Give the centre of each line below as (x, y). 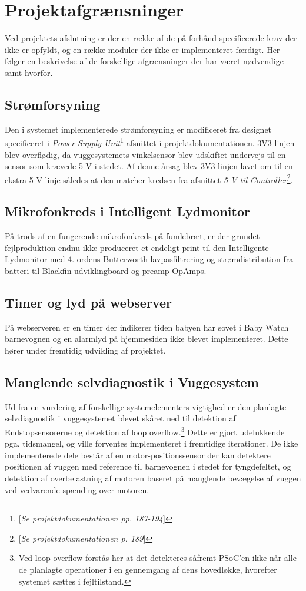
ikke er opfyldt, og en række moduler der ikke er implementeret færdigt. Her (142, 49)
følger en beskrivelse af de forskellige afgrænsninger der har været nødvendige (144, 61)
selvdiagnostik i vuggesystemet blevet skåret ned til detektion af (120, 418)
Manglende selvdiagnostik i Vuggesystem (132, 382)
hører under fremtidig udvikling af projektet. (85, 350)
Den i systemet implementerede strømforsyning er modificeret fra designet (138, 129)
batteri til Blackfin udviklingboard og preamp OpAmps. (106, 270)
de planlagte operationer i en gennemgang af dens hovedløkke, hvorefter (148, 569)
